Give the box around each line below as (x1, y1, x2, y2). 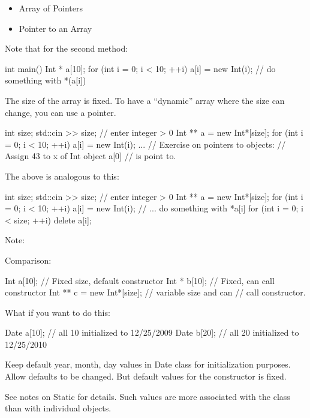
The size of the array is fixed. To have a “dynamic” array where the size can (5, 94, 285, 106)
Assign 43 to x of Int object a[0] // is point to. (5, 150, 176, 162)
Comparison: (5, 253, 52, 266)
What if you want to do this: (5, 306, 110, 318)
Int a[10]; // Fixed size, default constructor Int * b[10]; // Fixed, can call (5, 274, 275, 286)
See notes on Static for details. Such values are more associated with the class (5, 390, 290, 402)
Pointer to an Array (19, 22, 92, 34)
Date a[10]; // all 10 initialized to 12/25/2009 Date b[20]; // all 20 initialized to (5, 326, 299, 339)
